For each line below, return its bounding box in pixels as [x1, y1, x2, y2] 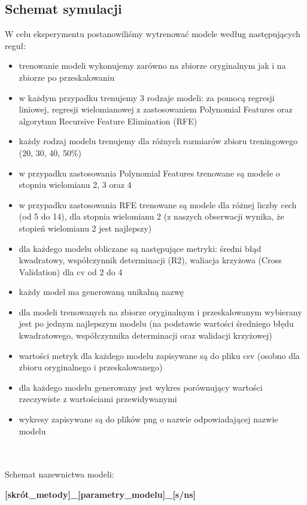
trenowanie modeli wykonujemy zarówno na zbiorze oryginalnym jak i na [19, 59, 286, 72]
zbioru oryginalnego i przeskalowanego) [19, 361, 163, 373]
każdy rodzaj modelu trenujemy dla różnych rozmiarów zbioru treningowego [19, 135, 298, 147]
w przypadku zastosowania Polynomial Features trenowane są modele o [19, 166, 280, 179]
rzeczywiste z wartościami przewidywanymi [19, 393, 177, 405]
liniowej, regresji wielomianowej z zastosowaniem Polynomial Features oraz [19, 103, 293, 115]
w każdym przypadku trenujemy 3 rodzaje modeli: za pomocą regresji [19, 91, 275, 104]
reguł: [5, 39, 26, 51]
